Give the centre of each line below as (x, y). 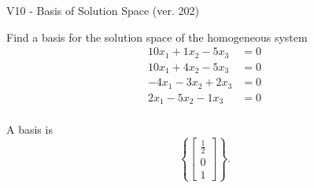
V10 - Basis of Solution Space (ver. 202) (103, 10)
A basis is (30, 129)
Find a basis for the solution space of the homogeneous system (157, 37)
